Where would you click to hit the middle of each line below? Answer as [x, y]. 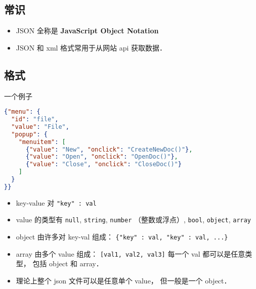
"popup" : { [29, 134]
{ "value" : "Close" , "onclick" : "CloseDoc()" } [103, 164]
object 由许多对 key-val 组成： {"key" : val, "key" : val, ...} [122, 237]
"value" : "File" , [40, 127]
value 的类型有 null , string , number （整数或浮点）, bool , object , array [134, 220]
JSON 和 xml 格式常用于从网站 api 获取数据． [91, 47]
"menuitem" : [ [42, 142]
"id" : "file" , [35, 119]
